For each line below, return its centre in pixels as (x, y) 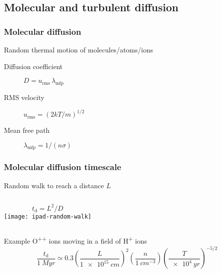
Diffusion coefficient (33, 66)
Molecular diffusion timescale (63, 167)
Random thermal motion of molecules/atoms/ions (78, 50)
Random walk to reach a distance (54, 185)
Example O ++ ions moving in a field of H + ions (76, 240)
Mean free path (27, 130)
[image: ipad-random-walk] (48, 216)
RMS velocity (24, 97)
